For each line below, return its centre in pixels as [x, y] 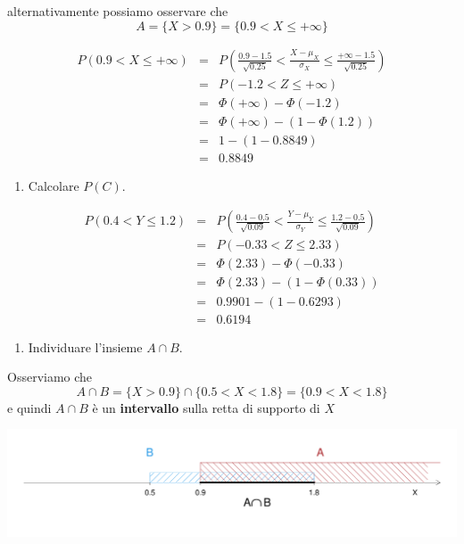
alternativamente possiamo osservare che [118, 11]
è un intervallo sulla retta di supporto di [206, 407]
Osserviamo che [50, 377]
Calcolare [54, 185]
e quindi [29, 407]
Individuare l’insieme [85, 346]
